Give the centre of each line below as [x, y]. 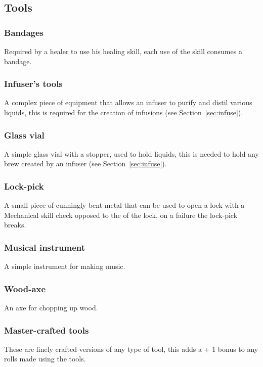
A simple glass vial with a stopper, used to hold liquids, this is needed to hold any [131, 153]
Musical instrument [45, 247]
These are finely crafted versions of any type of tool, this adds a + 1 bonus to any [131, 349]
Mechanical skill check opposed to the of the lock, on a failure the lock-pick [121, 215]
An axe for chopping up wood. [51, 308]
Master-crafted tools [47, 330]
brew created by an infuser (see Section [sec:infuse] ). [85, 164]
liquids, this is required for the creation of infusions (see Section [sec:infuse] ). [124, 112]
